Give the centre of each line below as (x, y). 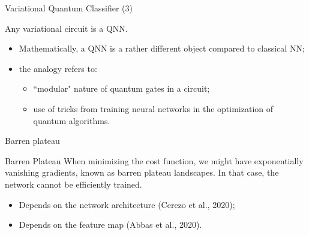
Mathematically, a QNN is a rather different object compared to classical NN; (162, 48)
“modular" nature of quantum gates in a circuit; (121, 88)
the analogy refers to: (58, 68)
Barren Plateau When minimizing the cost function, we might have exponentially (154, 160)
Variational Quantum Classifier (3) (69, 8)
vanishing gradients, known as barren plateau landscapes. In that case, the (142, 172)
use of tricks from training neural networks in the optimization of (153, 108)
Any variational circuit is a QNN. (66, 28)
